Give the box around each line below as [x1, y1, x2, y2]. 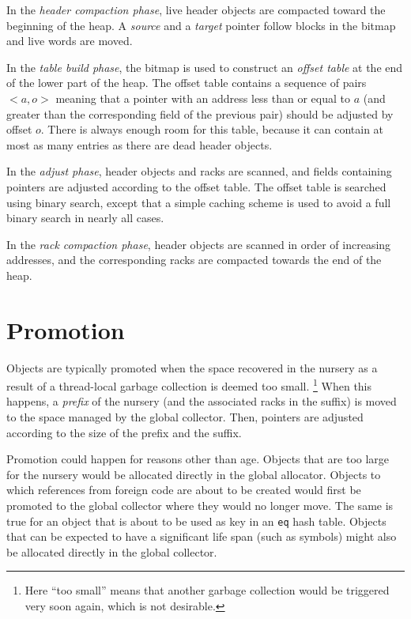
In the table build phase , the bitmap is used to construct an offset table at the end [6, 59, 403, 75]
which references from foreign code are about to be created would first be [6, 481, 361, 498]
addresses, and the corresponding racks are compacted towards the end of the [6, 251, 382, 268]
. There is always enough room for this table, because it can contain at [40, 121, 384, 138]
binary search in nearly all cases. [6, 209, 164, 226]
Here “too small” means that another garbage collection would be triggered [25, 582, 390, 598]
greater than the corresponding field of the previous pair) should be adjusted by [6, 105, 394, 122]
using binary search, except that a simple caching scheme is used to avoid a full [6, 194, 391, 210]
